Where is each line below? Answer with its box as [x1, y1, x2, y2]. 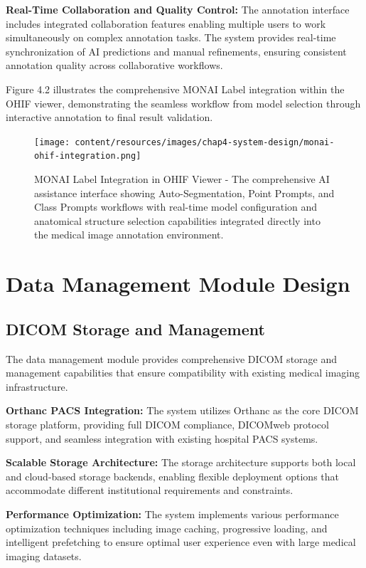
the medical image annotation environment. [34, 227, 224, 242]
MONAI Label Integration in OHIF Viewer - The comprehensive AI [34, 172, 330, 186]
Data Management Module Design [6, 269, 350, 298]
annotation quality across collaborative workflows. [6, 58, 223, 73]
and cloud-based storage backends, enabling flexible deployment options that [6, 468, 339, 483]
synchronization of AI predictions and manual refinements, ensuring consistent [6, 43, 347, 58]
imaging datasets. [6, 548, 82, 563]
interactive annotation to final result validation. [6, 110, 213, 125]
